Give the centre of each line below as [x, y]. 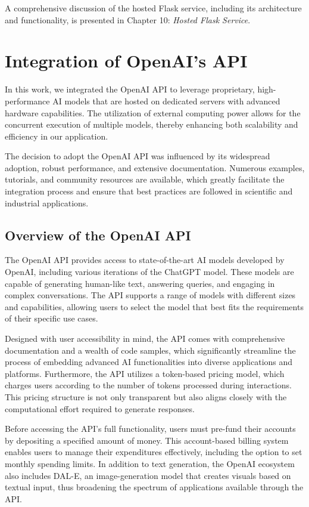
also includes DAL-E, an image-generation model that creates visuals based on [148, 475]
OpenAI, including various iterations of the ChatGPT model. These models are [149, 272]
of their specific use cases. [51, 318]
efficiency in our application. [57, 136]
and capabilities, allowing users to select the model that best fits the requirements [154, 306]
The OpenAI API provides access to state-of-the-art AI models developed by [145, 260]
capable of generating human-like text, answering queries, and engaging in [140, 283]
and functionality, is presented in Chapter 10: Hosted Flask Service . [128, 19]
